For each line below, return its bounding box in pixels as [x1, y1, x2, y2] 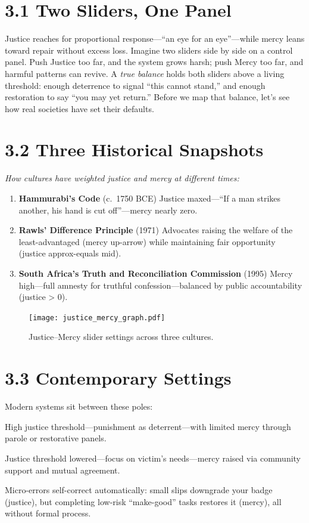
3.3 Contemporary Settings [5, 366, 232, 390]
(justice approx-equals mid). [18, 247, 121, 259]
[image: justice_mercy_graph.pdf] [29, 313, 166, 322]
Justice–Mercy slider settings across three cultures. [29, 330, 214, 343]
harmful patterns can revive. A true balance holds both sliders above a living [5, 67, 285, 79]
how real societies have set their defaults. [5, 102, 154, 114]
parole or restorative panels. [5, 432, 107, 444]
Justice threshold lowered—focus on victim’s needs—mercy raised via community [5, 451, 301, 464]
